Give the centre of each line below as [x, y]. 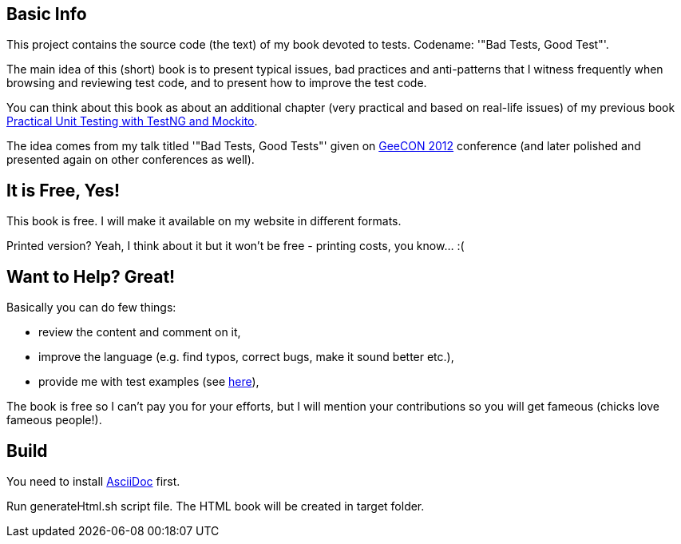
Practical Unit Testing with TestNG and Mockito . [132, 121]
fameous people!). [54, 420]
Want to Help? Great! [91, 276]
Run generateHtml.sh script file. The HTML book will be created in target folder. [216, 506]
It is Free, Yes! [63, 190]
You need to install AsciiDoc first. [93, 481]
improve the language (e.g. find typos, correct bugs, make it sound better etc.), [246, 357]
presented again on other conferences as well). [131, 160]
